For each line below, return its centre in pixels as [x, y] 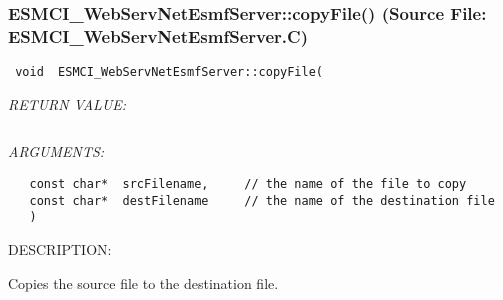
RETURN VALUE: [67, 103]
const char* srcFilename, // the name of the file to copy [248, 183]
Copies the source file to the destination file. [143, 282]
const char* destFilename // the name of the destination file [262, 200]
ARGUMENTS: [56, 151]
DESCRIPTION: [60, 248]
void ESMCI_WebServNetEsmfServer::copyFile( [169, 72]
